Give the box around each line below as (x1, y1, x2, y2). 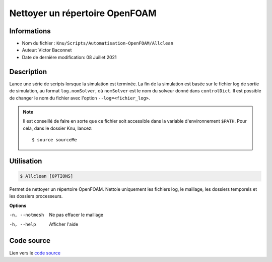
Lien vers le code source (9, 250, 60, 256)
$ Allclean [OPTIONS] (20, 173, 74, 179)
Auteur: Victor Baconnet (22, 47, 72, 53)
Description (9, 67, 47, 76)
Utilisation (9, 156, 42, 165)
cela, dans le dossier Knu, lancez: (23, 125, 93, 131)
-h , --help (9, 221, 36, 227)
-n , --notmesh (9, 212, 44, 218)
